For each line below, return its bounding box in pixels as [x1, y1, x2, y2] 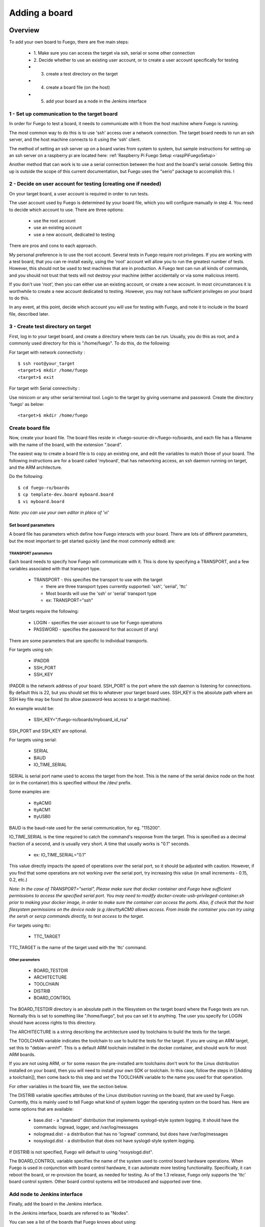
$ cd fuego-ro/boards [18, 485, 70, 490]
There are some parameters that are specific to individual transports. [9, 638, 148, 643]
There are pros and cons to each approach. [9, 243, 97, 249]
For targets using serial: [9, 737, 57, 743]
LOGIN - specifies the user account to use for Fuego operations [33, 619, 162, 625]
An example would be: [9, 705, 54, 711]
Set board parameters [9, 522, 55, 528]
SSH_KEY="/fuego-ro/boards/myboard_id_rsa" [33, 717, 129, 722]
